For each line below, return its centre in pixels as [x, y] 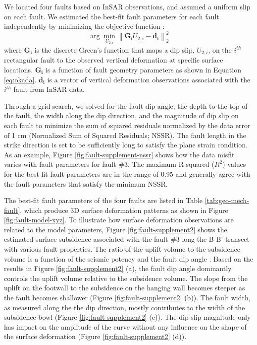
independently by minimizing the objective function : [84, 26]
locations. [19, 69]
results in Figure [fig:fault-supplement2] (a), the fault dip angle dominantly [118, 268]
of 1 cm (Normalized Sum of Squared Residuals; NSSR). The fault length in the [125, 135]
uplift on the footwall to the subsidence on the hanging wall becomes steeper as [125, 288]
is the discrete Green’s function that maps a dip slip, [114, 49]
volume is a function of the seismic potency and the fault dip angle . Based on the [128, 258]
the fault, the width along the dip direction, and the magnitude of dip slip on [121, 115]
